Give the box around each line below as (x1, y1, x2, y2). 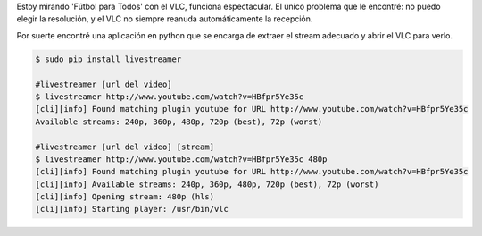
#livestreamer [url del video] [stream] (35, 141, 214, 152)
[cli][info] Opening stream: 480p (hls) (35, 192, 214, 202)
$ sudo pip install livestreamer (35, 54, 182, 64)
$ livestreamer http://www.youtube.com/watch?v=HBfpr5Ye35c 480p (35, 154, 328, 164)
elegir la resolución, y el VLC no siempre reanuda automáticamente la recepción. (16, 13, 313, 24)
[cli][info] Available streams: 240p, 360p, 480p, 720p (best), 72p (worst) (35, 179, 379, 190)
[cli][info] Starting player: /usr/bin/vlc (35, 204, 229, 215)
